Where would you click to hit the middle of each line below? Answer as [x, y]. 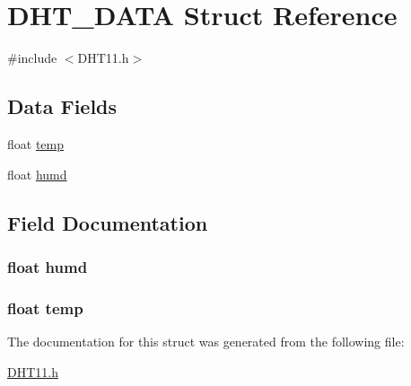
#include [32, 58]
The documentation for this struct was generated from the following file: [206, 341]
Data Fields [62, 106]
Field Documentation [108, 222]
